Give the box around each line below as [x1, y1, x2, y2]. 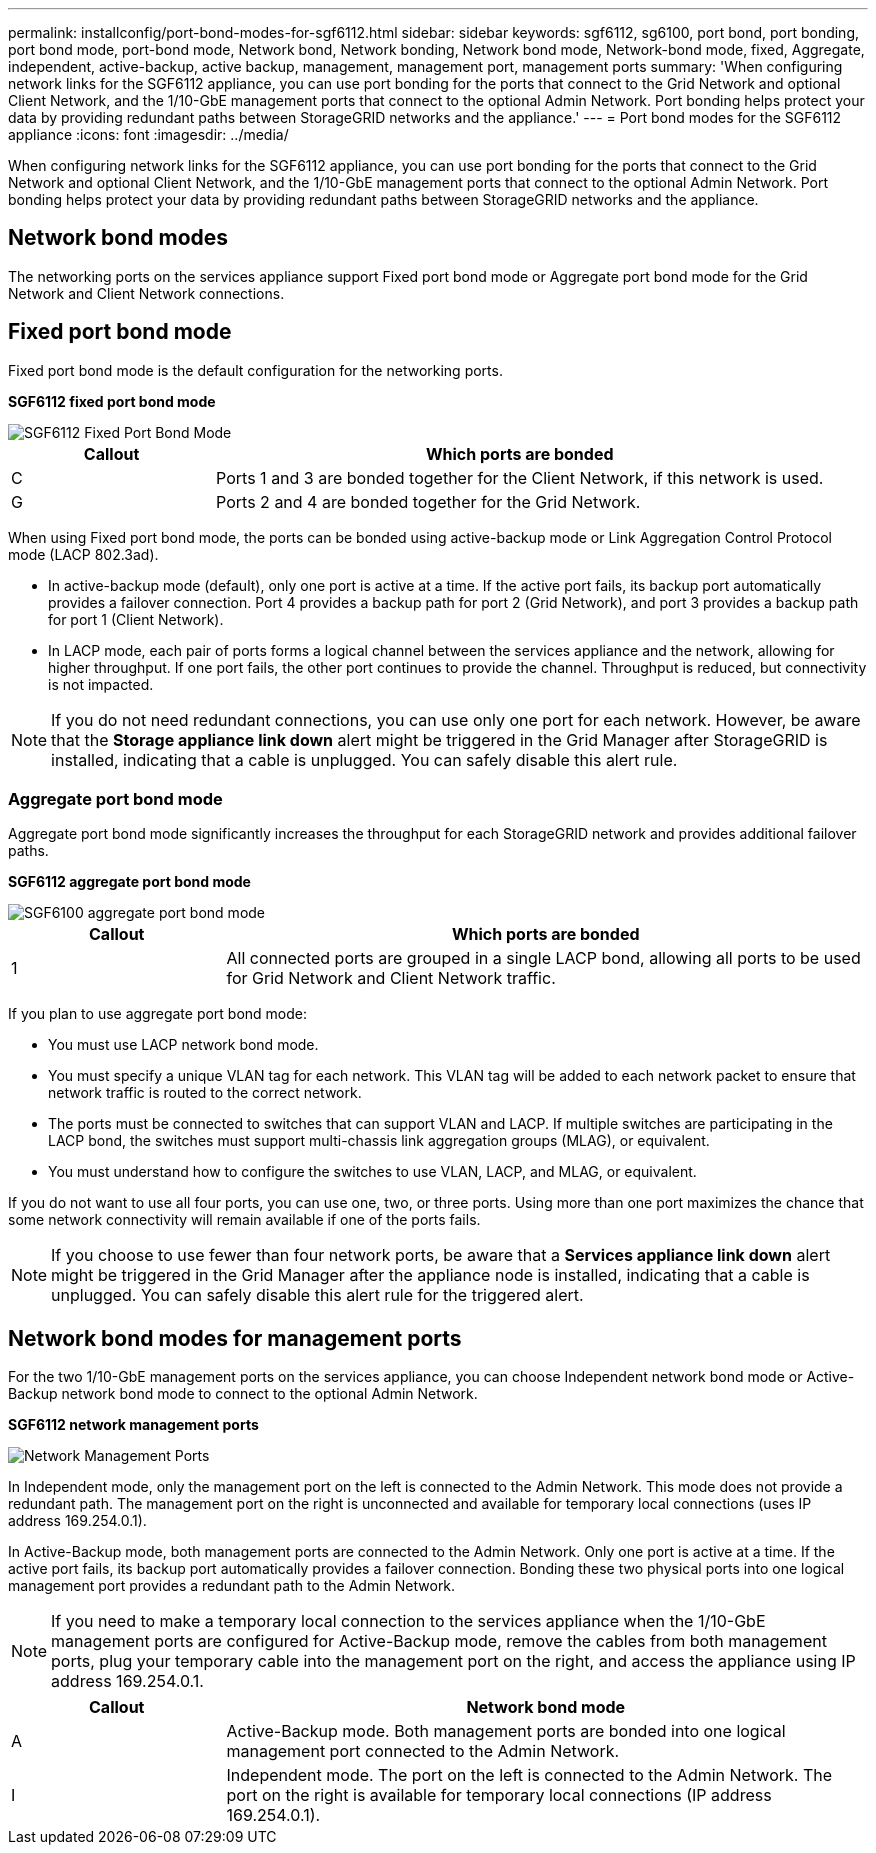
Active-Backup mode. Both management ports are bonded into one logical [226, 1721, 786, 1742]
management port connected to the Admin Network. [226, 1741, 620, 1762]
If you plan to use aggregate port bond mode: [8, 1005, 308, 1023]
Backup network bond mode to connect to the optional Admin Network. [8, 1385, 478, 1403]
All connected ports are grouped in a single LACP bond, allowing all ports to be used [226, 948, 861, 969]
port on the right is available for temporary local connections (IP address [226, 1785, 772, 1806]
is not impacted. [48, 675, 154, 693]
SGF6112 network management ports [8, 1416, 259, 1434]
